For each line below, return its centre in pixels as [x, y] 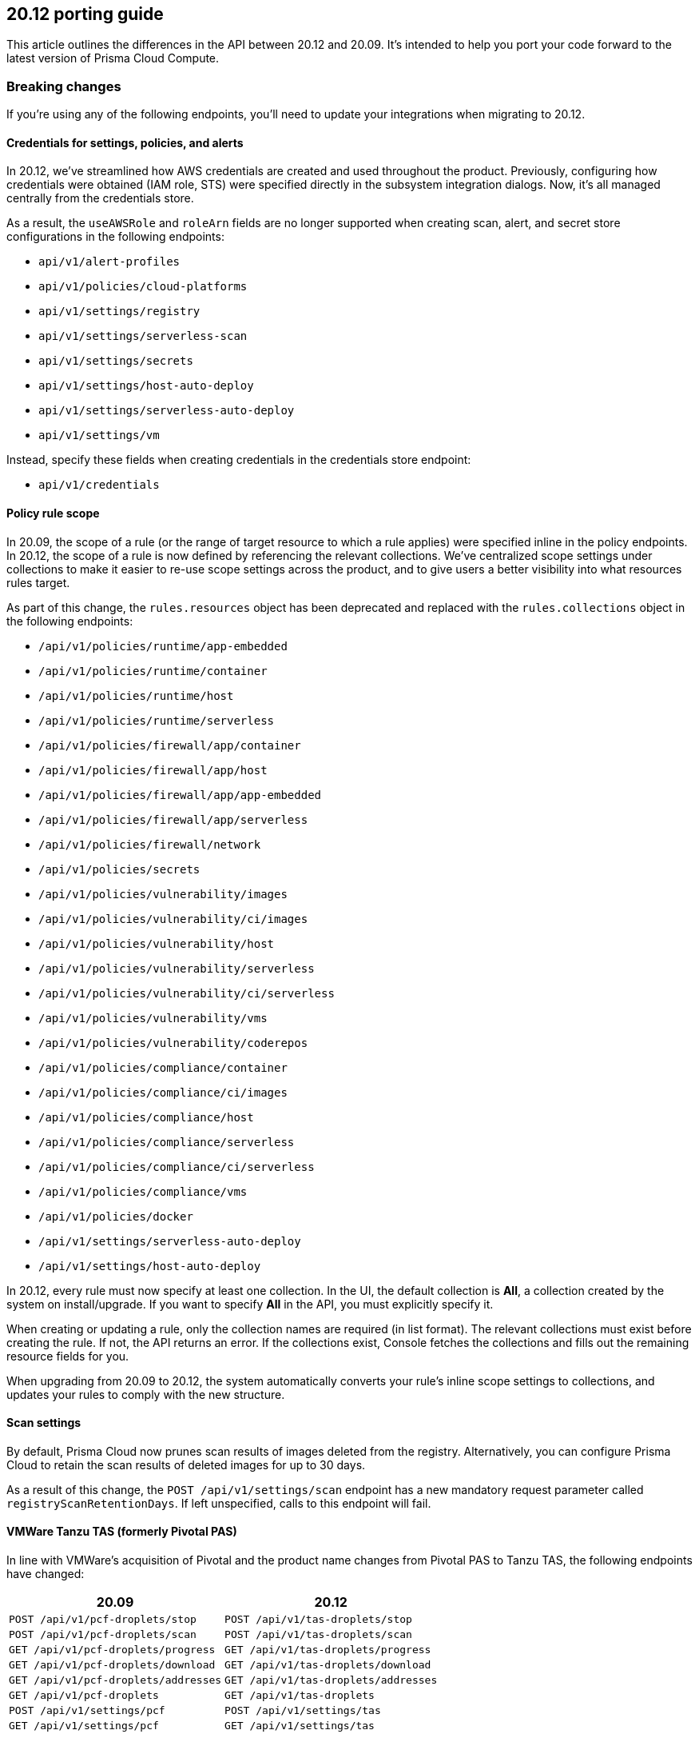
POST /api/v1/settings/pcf [87, 1711]
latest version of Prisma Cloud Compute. [113, 58]
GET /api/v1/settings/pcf [84, 1726]
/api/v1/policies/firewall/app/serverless [173, 819]
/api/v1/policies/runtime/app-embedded [163, 646]
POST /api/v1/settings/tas [303, 1711]
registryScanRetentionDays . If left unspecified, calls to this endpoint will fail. [219, 1503]
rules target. [38, 582]
